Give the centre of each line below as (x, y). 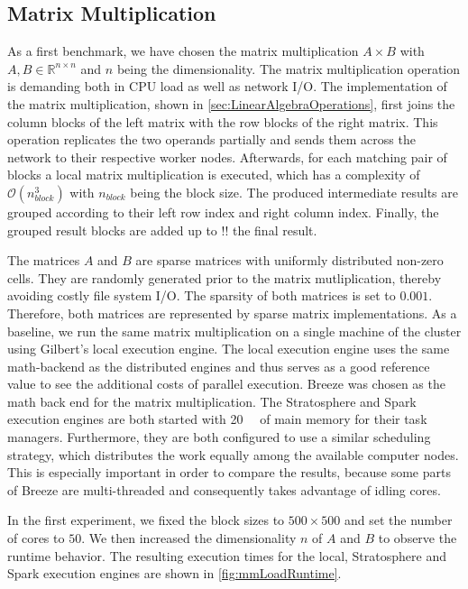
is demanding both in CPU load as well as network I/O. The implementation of (227, 86)
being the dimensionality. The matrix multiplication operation (289, 68)
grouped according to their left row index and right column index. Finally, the (223, 212)
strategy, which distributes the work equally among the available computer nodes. (233, 454)
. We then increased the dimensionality (189, 538)
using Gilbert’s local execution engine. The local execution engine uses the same (229, 349)
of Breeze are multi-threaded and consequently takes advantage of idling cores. (224, 489)
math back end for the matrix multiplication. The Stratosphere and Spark (212, 401)
